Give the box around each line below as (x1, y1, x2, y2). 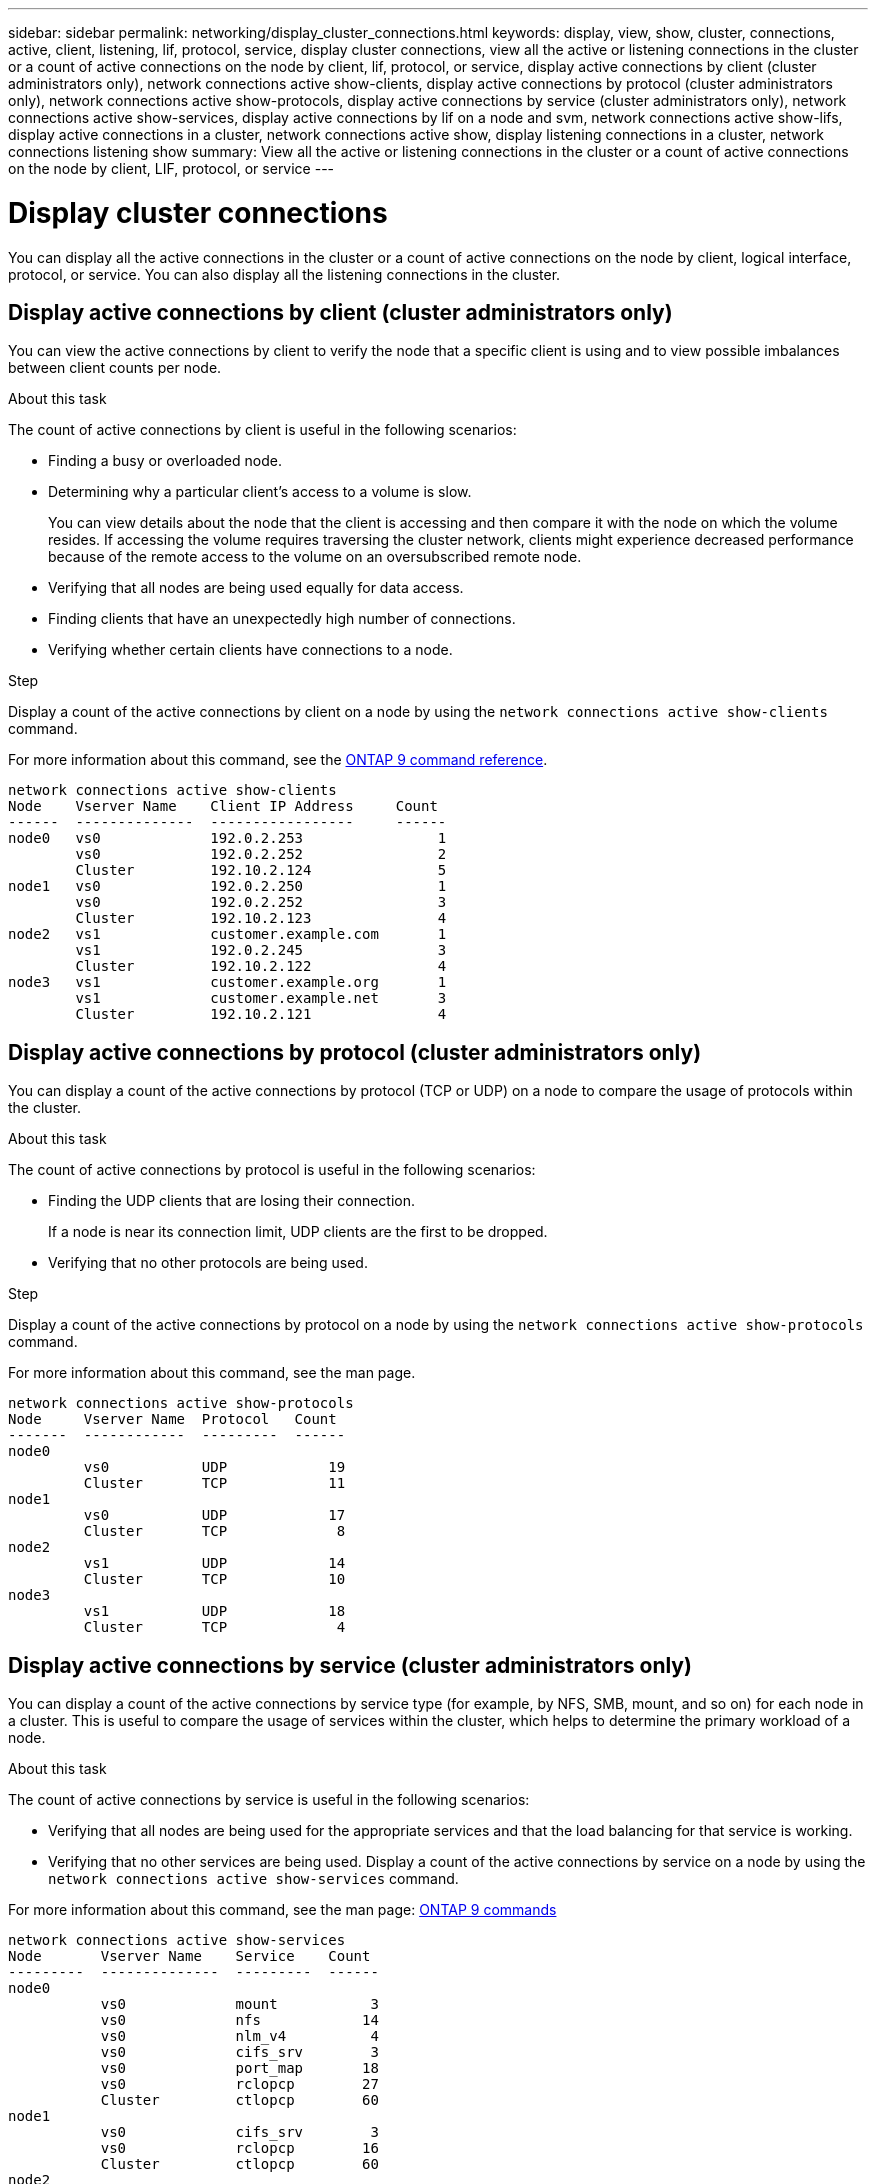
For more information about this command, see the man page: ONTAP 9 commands (8, 1901, 557, 1919)
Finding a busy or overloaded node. (48, 452, 282, 470)
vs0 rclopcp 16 (100, 2140, 379, 2157)
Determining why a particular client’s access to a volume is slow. (48, 483, 472, 501)
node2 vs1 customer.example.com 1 (8, 926, 447, 943)
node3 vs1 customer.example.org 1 (8, 974, 447, 991)
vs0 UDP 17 (83, 1507, 346, 1524)
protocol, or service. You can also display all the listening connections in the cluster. (8, 265, 561, 283)
